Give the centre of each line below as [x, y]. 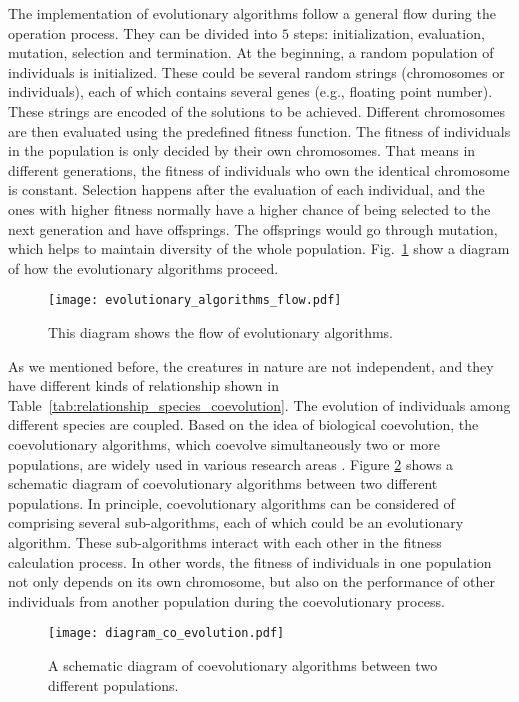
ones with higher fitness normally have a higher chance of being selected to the [249, 208]
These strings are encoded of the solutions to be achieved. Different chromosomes [257, 110]
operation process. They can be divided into [143, 32]
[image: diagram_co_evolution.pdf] [166, 633]
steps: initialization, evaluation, [389, 32]
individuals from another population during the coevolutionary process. [226, 600]
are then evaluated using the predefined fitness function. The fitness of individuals [259, 130]
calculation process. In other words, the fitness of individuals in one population [250, 561]
